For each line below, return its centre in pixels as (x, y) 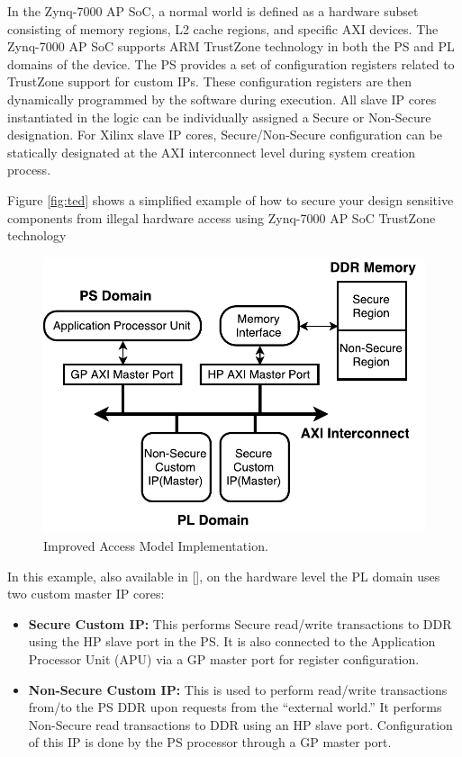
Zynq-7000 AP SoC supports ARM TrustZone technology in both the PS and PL (231, 46)
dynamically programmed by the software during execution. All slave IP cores (222, 99)
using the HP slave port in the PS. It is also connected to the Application (232, 641)
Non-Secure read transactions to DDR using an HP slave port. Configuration (240, 724)
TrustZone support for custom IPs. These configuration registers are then (210, 81)
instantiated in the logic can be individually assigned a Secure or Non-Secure (219, 117)
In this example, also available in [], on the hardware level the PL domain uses (224, 576)
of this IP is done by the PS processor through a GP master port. (210, 742)
